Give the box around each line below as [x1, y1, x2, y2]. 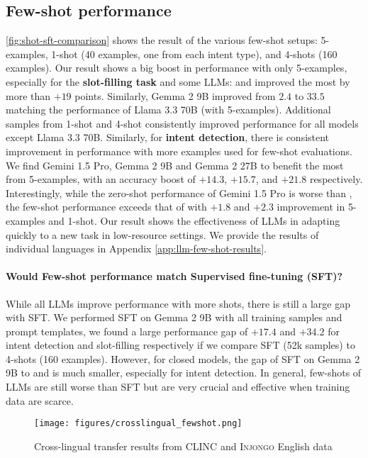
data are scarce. [6, 393, 74, 408]
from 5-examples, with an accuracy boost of [6, 172, 196, 186]
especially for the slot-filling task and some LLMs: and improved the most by [6, 74, 350, 89]
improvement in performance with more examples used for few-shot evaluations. [6, 143, 352, 158]
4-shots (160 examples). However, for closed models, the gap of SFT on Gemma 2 [6, 351, 360, 366]
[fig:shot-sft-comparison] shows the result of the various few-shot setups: [6, 33, 318, 48]
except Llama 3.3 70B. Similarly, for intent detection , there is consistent [6, 130, 330, 145]
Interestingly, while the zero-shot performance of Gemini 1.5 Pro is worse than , [6, 185, 352, 200]
